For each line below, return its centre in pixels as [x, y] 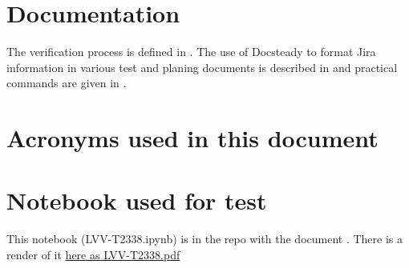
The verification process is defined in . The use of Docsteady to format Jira [191, 52]
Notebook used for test [137, 200]
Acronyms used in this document [192, 138]
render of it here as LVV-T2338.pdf [93, 254]
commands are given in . [67, 83]
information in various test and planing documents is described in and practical [202, 67]
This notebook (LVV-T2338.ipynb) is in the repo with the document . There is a [205, 239]
